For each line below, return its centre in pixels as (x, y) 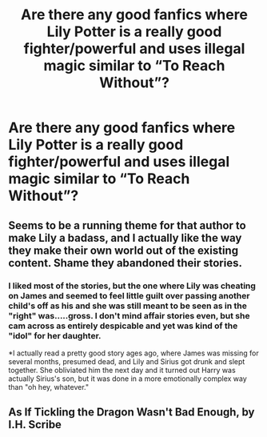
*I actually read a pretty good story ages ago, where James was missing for (133, 353)
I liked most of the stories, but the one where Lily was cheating (132, 286)
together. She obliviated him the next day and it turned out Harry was (122, 370)
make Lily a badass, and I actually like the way (125, 238)
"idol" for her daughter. (55, 335)
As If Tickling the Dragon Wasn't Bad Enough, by (132, 413)
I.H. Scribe (35, 425)
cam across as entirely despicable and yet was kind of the (123, 326)
